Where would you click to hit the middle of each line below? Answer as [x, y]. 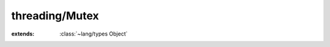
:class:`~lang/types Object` [94, 34]
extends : [23, 34]
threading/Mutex [55, 16]
